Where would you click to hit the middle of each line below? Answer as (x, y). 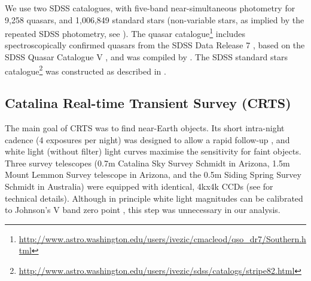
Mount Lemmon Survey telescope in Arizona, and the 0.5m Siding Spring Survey (153, 175)
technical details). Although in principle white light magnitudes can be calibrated (154, 198)
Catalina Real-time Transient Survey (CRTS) (148, 103)
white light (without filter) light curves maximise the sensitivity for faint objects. (153, 151)
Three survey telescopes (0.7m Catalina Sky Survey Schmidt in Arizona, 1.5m (147, 163)
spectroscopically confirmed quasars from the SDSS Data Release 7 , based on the (155, 45)
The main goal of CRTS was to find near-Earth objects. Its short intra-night (145, 128)
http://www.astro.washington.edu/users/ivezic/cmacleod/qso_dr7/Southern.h (162, 238)
